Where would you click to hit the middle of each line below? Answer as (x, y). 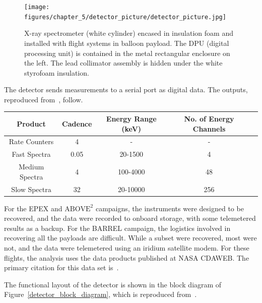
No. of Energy (209, 118)
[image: (37, 7)
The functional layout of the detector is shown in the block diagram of (113, 284)
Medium (31, 167)
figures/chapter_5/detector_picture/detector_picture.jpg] (125, 17)
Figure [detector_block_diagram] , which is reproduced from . (101, 294)
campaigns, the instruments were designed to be (170, 208)
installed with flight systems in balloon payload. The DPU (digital (127, 43)
